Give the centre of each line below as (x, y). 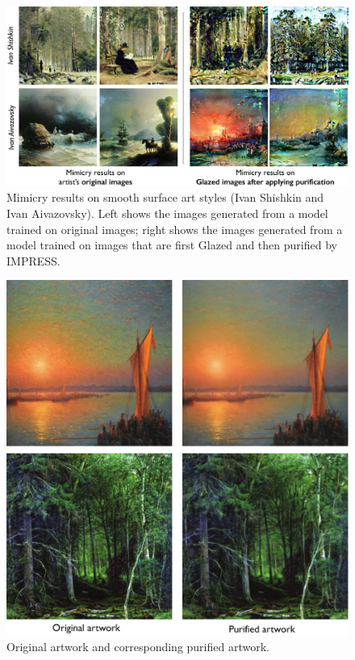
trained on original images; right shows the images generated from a (175, 229)
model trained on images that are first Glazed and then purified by (172, 245)
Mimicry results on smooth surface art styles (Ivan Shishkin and (165, 197)
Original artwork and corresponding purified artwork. (138, 646)
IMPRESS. (33, 260)
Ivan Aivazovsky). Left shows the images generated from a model (167, 213)
